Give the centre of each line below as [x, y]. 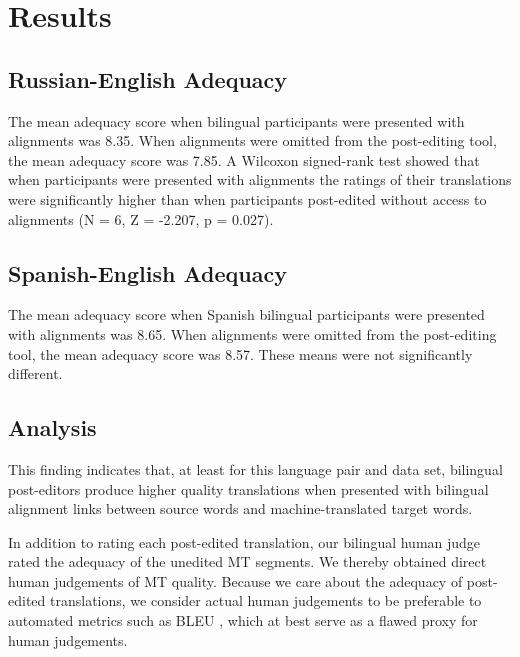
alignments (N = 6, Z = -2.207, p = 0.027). [141, 218]
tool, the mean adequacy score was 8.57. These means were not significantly [240, 353]
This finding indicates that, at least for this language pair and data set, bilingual [255, 468]
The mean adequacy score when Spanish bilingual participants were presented [246, 314]
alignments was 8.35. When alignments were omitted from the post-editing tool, [252, 140]
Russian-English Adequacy [148, 78]
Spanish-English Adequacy [147, 272]
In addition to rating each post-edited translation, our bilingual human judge [244, 541]
